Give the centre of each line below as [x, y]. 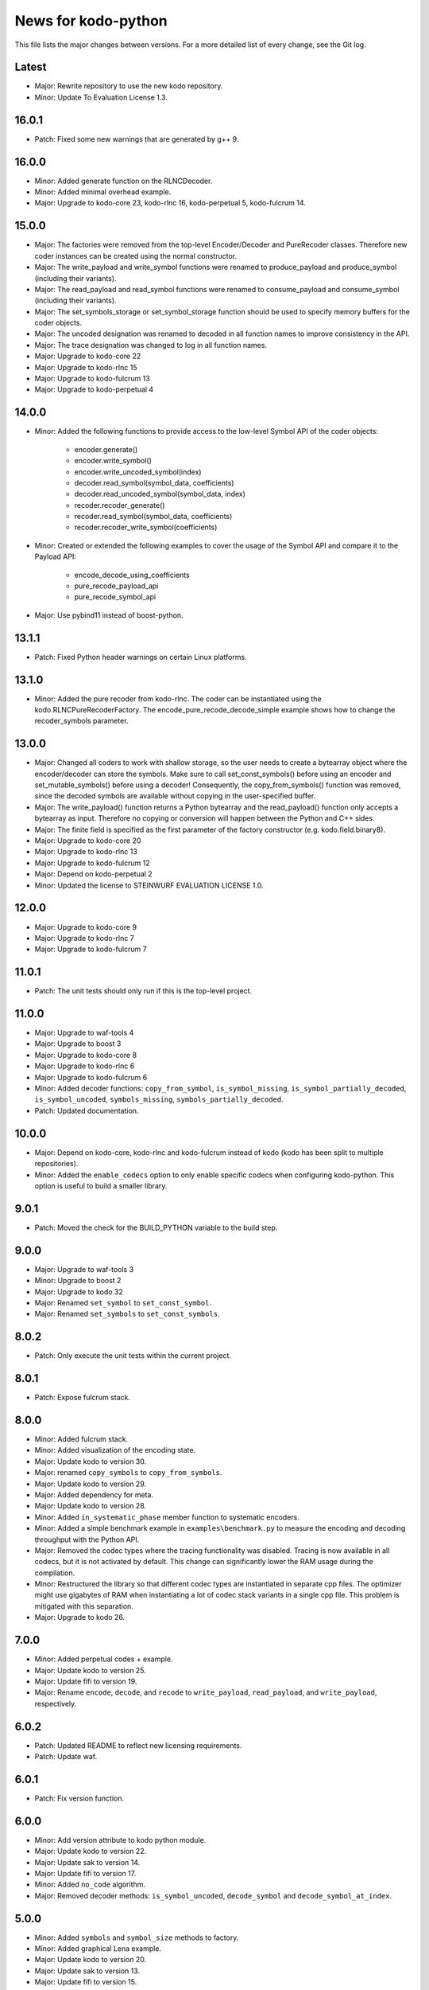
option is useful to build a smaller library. [101, 1185]
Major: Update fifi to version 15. [86, 1982]
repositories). [56, 1164]
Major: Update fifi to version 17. [85, 1873]
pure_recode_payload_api [116, 586]
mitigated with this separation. [84, 1606]
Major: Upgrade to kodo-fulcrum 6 [91, 1077]
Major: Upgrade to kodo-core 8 [86, 1055]
